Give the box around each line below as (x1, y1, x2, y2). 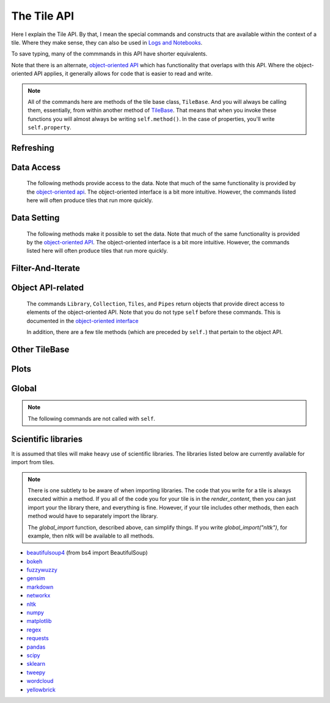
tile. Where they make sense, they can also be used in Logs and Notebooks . (11, 38, 203, 46)
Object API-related (11, 283, 84, 293)
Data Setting (11, 213, 60, 223)
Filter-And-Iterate (11, 263, 81, 274)
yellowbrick (26, 686, 56, 693)
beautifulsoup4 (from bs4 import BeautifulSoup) (26, 549, 148, 556)
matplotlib (26, 617, 52, 625)
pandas (26, 643, 46, 650)
